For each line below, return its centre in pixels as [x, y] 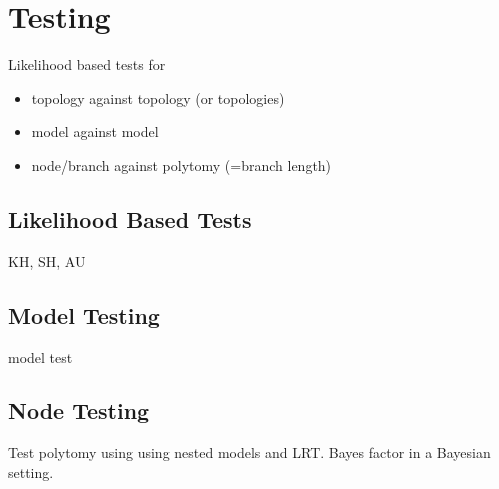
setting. [31, 471]
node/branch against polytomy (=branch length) [181, 164]
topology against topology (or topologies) [158, 97]
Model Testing [84, 314]
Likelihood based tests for [87, 64]
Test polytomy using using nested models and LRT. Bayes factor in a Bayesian [249, 452]
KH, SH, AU [47, 260]
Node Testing [79, 410]
